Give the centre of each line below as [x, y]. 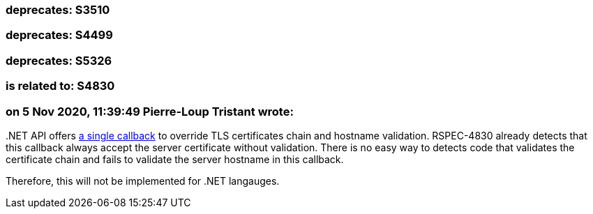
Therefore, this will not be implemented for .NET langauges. [143, 181]
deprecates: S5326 [59, 60]
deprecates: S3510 [58, 10]
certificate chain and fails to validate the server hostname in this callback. [175, 159]
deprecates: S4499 [59, 35]
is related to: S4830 [60, 86]
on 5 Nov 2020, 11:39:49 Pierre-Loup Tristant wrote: [150, 111]
